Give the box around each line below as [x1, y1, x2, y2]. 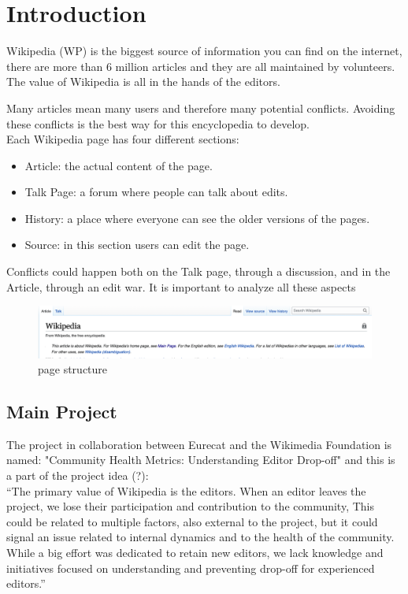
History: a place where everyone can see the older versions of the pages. [24, 210, 370, 226]
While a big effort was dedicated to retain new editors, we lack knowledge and [6, 544, 384, 561]
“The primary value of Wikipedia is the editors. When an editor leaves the [6, 482, 366, 499]
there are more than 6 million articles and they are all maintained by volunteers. [6, 58, 395, 74]
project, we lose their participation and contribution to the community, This [6, 498, 375, 514]
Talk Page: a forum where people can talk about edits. [24, 184, 288, 200]
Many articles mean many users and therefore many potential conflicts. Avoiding [6, 99, 395, 116]
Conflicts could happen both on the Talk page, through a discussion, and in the [6, 263, 391, 280]
